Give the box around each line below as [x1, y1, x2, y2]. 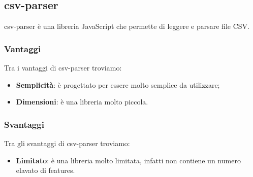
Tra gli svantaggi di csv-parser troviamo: [4, 138, 130, 149]
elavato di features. [16, 165, 75, 175]
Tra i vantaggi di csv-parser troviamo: [4, 62, 122, 73]
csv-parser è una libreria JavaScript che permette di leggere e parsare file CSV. [4, 21, 249, 31]
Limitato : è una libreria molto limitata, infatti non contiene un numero [16, 155, 241, 165]
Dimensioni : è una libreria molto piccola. [16, 96, 148, 107]
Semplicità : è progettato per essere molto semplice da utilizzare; [16, 79, 220, 90]
